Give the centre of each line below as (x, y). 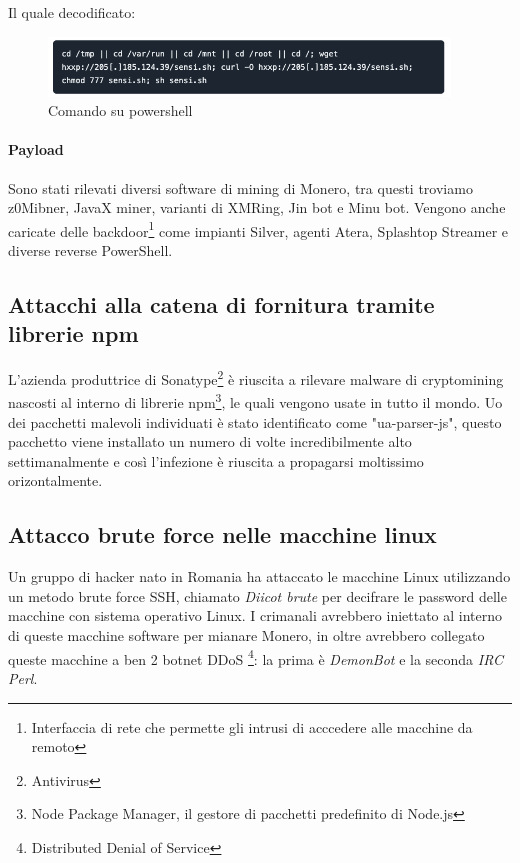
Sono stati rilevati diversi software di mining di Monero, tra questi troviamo (240, 187)
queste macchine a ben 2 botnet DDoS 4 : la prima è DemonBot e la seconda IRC (256, 657)
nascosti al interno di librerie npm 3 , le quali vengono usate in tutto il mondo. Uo (255, 401)
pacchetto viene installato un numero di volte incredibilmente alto (210, 441)
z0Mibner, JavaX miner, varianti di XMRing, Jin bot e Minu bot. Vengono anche (257, 207)
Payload (36, 149)
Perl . (23, 677)
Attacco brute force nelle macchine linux (222, 534)
